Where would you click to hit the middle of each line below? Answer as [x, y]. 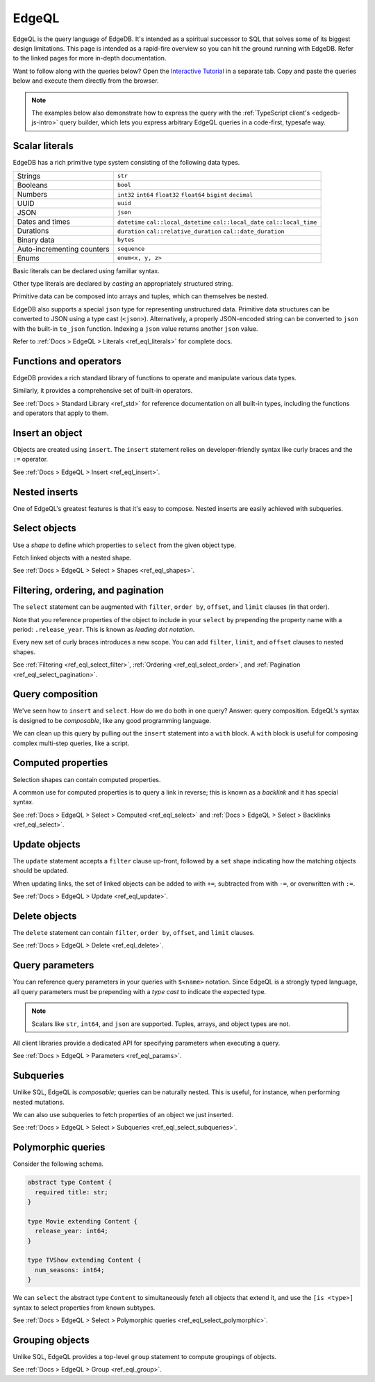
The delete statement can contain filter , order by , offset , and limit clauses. [134, 933]
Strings [29, 176]
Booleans [32, 185]
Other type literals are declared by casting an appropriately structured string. [123, 283]
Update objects [47, 844]
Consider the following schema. [58, 1164]
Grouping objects [51, 1340]
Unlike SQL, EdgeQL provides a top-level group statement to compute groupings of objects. [145, 1356]
